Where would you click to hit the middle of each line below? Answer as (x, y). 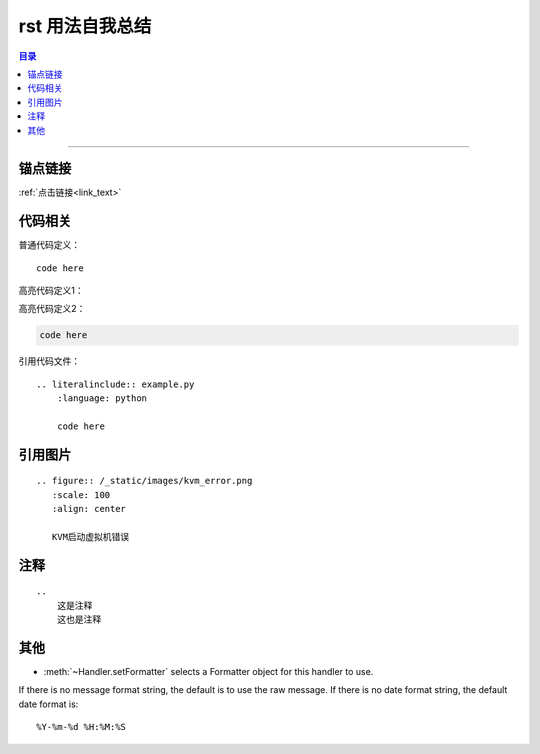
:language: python (102, 398)
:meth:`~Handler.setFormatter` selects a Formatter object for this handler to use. (208, 672)
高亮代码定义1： (51, 291)
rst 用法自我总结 (85, 26)
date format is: (48, 704)
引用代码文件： (49, 361)
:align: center (89, 509)
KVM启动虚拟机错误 (90, 536)
